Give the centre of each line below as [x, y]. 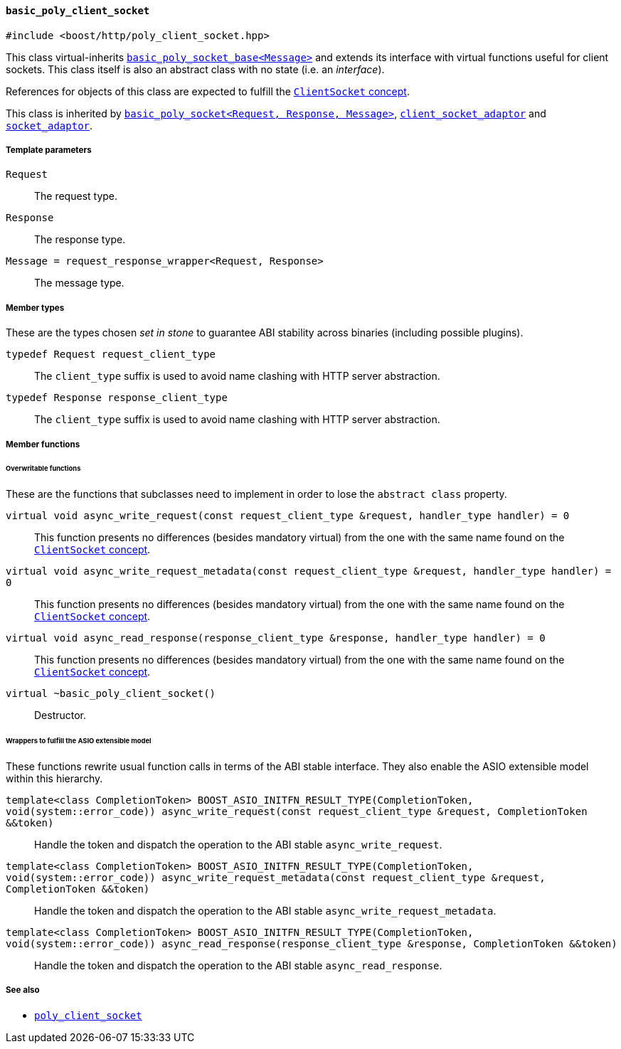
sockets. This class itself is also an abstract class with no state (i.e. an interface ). [195, 69]
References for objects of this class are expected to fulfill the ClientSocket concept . [208, 91]
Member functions [43, 444]
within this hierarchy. [54, 778]
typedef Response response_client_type [117, 398]
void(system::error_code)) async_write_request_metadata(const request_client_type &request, [276, 877]
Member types [35, 308]
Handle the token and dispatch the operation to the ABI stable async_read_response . [238, 965]
